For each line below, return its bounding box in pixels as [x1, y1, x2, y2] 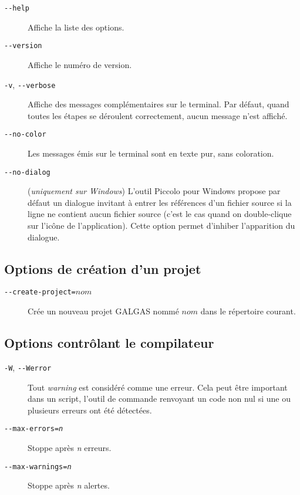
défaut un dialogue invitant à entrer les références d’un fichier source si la [28, 196, 292, 208]
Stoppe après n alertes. [28, 479, 110, 491]
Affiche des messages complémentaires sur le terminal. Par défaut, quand [28, 98, 289, 110]
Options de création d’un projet [4, 259, 201, 277]
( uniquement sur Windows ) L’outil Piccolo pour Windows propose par [28, 185, 281, 197]
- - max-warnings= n [4, 462, 72, 471]
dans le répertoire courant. [200, 305, 296, 317]
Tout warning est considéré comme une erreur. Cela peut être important [28, 381, 288, 393]
